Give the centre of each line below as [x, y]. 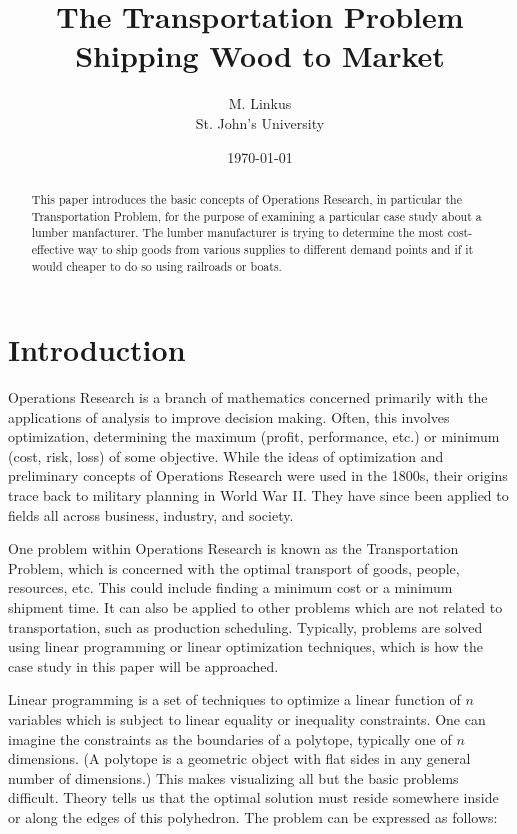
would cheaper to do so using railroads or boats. [156, 265]
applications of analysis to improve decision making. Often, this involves [229, 416]
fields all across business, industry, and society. [151, 514]
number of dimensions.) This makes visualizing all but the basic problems [233, 777]
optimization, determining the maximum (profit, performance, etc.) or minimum [254, 436]
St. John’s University [260, 122]
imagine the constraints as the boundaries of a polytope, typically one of [230, 738]
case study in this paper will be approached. [143, 665]
